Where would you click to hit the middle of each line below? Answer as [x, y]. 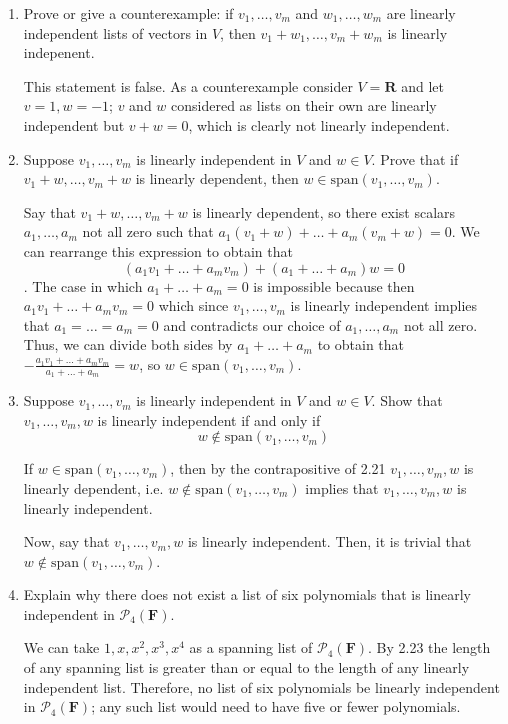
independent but [74, 124]
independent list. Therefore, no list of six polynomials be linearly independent [261, 686]
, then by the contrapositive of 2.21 [278, 468]
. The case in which [83, 285]
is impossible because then [334, 285]
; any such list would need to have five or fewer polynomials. [276, 706]
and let [422, 85]
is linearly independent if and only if [209, 419]
